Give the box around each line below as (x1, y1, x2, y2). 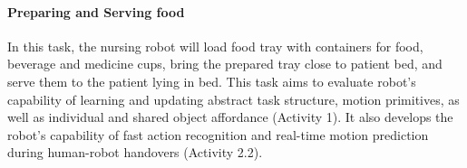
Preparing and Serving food (7, 2, 185, 21)
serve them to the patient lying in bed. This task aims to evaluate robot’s (7, 71, 416, 90)
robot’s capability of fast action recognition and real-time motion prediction (7, 125, 429, 144)
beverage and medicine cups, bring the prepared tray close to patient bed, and (7, 54, 443, 73)
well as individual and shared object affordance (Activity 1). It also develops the (7, 107, 453, 126)
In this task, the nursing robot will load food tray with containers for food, (7, 36, 423, 55)
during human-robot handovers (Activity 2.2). (7, 143, 263, 162)
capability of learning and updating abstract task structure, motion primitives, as (7, 89, 460, 108)
